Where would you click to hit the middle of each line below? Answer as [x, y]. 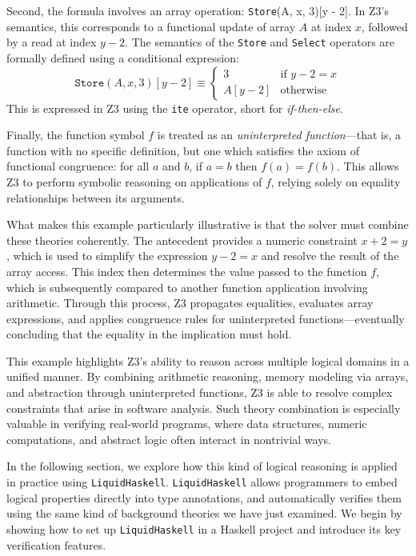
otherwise [304, 91]
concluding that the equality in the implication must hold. [149, 334]
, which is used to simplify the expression [107, 256]
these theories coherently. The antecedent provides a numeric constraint [182, 240]
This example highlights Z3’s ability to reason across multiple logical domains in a [208, 360]
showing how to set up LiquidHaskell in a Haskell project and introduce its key [204, 528]
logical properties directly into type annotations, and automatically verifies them [204, 497]
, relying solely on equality [336, 181]
